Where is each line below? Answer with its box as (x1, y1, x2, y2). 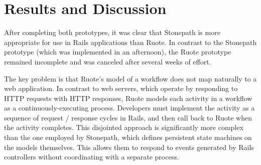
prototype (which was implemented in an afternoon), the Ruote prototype (4, 46, 231, 57)
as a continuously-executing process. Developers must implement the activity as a (4, 102, 255, 113)
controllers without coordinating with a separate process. (4, 151, 179, 162)
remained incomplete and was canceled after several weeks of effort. (4, 56, 211, 66)
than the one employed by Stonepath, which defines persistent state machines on (4, 132, 252, 142)
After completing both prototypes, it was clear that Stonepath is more (4, 27, 220, 37)
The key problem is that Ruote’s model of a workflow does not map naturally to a (4, 73, 257, 83)
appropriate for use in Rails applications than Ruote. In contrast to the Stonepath (4, 36, 257, 47)
